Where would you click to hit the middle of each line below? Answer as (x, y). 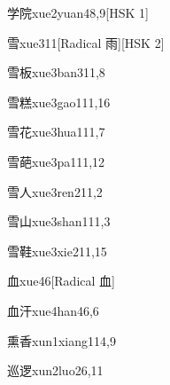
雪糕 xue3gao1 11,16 (59, 102)
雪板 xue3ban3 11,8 (56, 72)
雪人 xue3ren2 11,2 (55, 191)
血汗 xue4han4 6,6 (53, 310)
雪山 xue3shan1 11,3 (59, 221)
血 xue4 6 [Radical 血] (61, 281)
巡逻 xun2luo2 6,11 (55, 370)
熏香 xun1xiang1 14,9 (62, 340)
